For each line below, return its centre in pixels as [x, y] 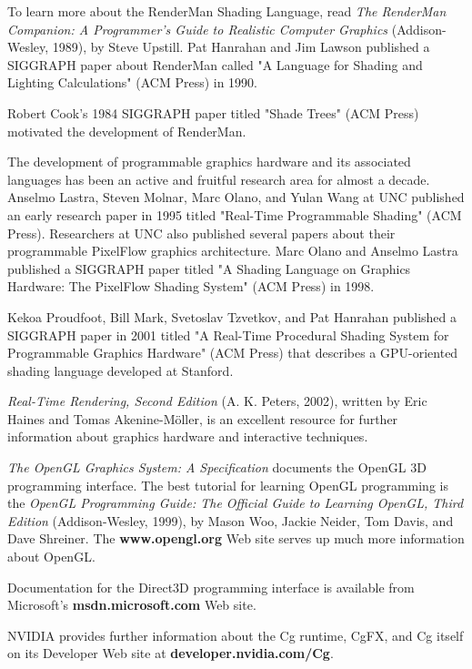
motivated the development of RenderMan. [127, 131]
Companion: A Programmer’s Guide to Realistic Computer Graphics [198, 29]
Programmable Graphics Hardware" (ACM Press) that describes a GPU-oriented [233, 353]
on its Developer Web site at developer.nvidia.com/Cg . [171, 653]
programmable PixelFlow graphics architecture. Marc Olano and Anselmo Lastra [233, 251]
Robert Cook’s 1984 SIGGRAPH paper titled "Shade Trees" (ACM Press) [213, 112]
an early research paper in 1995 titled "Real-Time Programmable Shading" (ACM [235, 214]
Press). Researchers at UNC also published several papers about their [201, 233]
